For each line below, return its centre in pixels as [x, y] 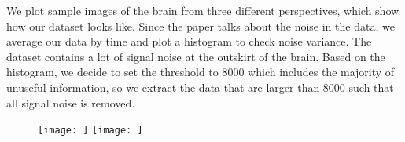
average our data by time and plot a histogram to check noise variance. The [189, 41]
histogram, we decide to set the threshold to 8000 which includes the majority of [201, 72]
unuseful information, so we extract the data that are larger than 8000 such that [200, 87]
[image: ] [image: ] [90, 131]
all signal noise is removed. [71, 102]
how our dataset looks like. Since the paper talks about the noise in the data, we [201, 25]
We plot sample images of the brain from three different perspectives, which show [203, 10]
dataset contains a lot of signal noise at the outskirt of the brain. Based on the [196, 56]
